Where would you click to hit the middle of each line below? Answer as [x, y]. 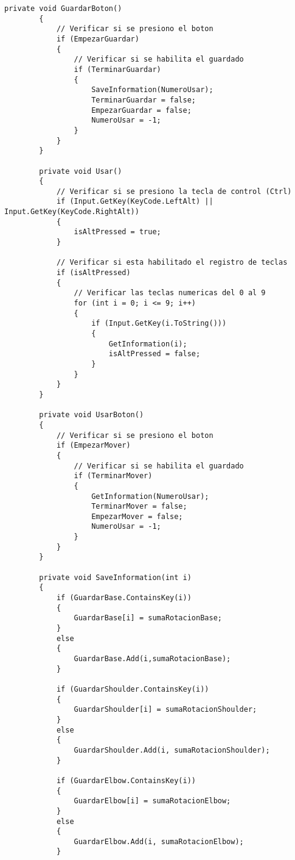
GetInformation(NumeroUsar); [150, 496]
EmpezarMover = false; [137, 516]
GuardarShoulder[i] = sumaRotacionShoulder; [165, 710]
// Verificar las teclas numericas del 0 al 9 [170, 293]
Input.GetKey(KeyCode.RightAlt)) [72, 212]
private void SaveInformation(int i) [115, 577]
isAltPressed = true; [117, 232]
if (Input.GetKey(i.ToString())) [159, 324]
